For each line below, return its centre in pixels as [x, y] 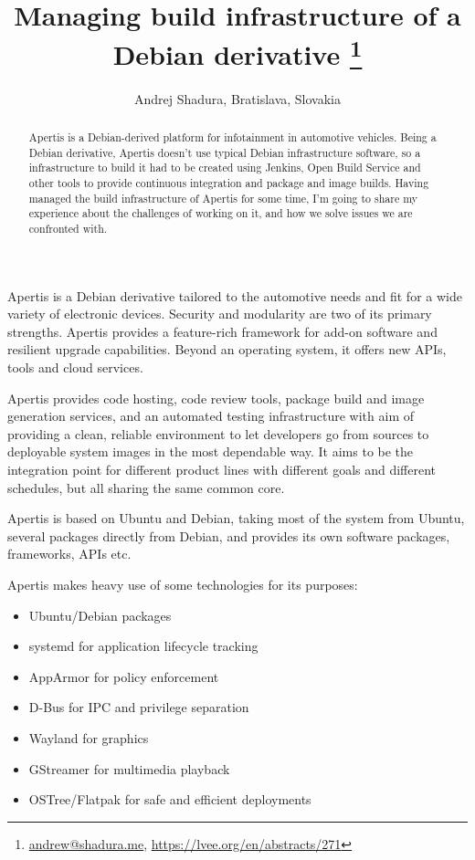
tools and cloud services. [75, 367]
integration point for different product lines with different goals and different [222, 469]
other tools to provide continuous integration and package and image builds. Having [229, 183]
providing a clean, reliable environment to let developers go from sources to [218, 433]
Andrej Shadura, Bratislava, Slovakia [237, 98]
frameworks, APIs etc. [69, 554]
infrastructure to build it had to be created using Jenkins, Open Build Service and [225, 168]
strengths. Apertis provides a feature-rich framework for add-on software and [222, 331]
